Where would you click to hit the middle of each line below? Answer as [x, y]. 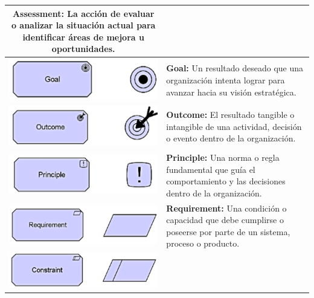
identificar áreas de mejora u [83, 37]
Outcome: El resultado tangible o [230, 115]
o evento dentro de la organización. [231, 138]
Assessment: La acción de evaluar [83, 13]
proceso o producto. [203, 243]
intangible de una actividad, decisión [234, 126]
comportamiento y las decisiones [226, 181]
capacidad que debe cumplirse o [225, 220]
